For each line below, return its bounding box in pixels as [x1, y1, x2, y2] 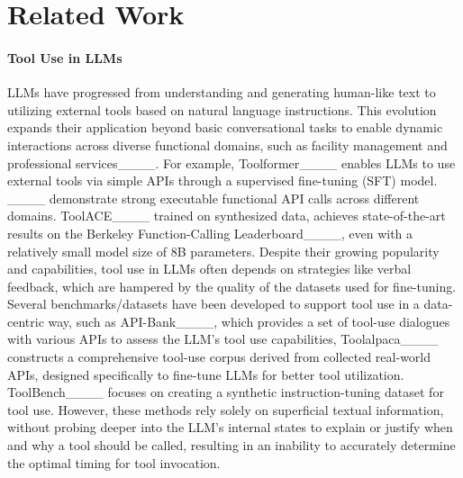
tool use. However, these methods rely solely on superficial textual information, [7, 400, 444, 419]
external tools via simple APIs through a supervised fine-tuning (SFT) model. [7, 171, 438, 190]
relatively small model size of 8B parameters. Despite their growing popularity [7, 241, 440, 260]
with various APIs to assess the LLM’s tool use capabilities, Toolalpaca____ [7, 329, 439, 348]
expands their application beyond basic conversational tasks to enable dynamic [7, 118, 443, 137]
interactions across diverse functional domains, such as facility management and [7, 135, 448, 154]
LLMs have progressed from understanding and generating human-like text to [7, 83, 436, 102]
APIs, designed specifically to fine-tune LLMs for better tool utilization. [7, 365, 404, 383]
